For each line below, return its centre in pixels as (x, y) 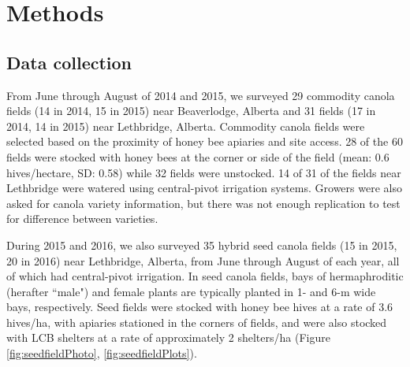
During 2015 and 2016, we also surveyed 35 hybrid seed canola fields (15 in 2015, (202, 245)
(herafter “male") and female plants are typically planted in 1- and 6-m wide (191, 291)
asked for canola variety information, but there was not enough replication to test (203, 203)
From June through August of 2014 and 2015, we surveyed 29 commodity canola (201, 95)
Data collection (69, 62)
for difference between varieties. (82, 219)
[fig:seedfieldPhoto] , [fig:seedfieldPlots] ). (102, 353)
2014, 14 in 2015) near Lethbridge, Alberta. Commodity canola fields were (186, 126)
